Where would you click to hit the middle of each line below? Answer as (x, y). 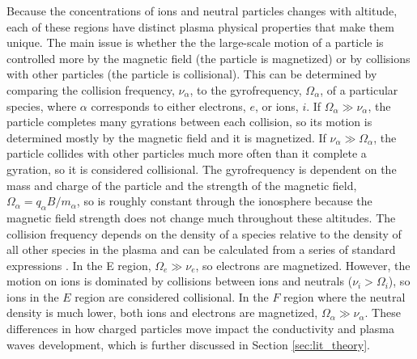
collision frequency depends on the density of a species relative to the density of (204, 233)
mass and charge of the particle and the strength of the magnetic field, (182, 185)
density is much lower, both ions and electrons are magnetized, (162, 313)
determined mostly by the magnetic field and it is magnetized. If (166, 137)
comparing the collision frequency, (91, 89)
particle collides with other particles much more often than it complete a (187, 153)
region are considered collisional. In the (172, 296)
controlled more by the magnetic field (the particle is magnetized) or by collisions (208, 58)
